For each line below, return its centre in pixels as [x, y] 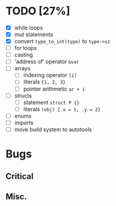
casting [23, 55]
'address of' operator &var [47, 62]
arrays [22, 68]
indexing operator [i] [50, 75]
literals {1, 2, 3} [44, 82]
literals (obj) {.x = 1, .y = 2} [62, 109]
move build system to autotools [53, 129]
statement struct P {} [51, 102]
